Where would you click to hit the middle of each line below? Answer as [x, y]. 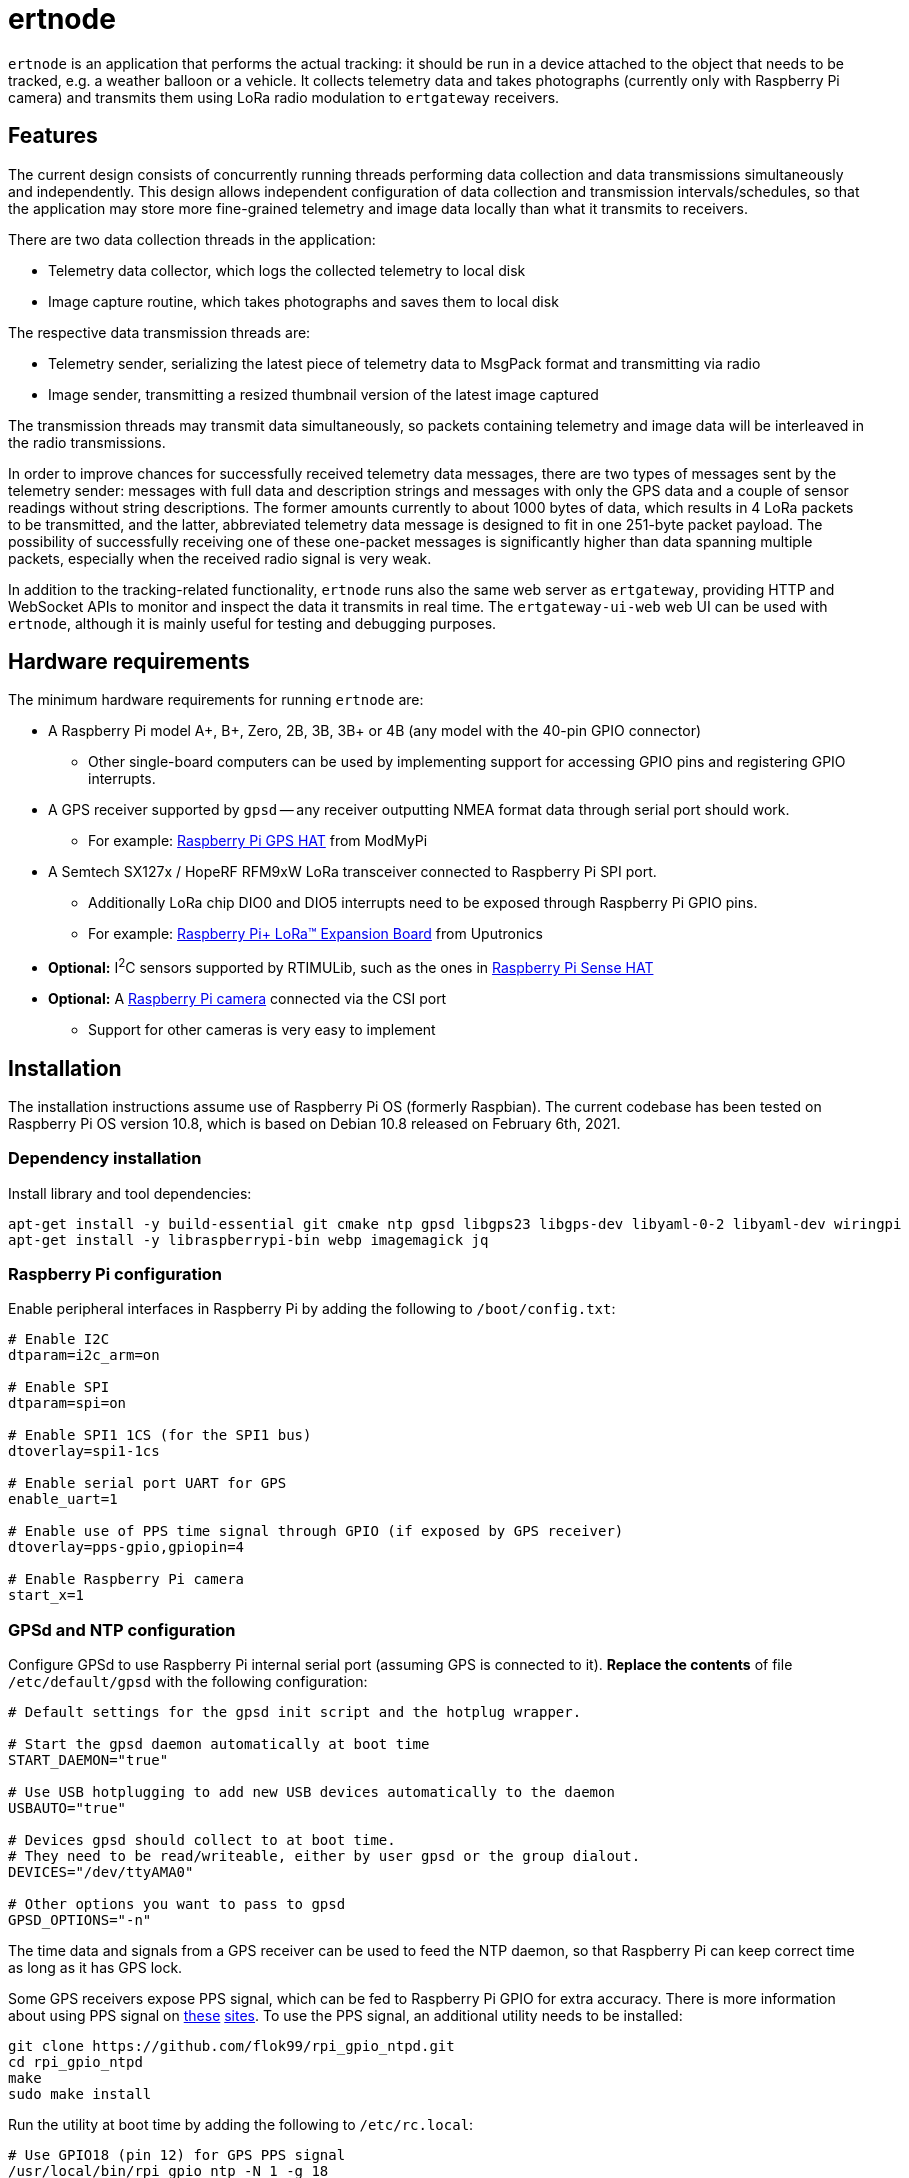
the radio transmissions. [87, 442]
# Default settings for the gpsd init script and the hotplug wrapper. [295, 1712]
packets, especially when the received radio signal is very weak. [220, 558]
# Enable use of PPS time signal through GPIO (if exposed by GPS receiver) [316, 1531]
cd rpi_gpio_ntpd [75, 2062]
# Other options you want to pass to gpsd [177, 1904]
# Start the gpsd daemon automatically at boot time [219, 1744]
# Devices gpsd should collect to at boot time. [202, 1840]
